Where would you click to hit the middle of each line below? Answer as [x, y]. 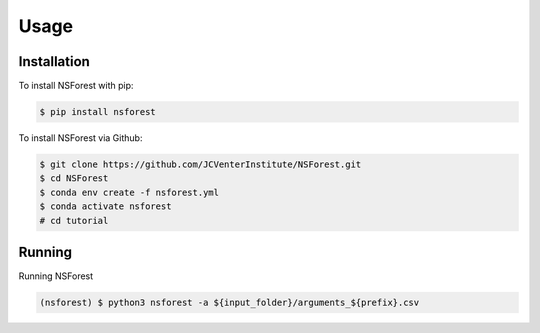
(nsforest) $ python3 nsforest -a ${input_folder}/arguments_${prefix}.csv [229, 303]
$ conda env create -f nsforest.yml [129, 192]
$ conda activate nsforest [105, 206]
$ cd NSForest [74, 178]
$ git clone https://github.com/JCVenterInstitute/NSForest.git [200, 164]
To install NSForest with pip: [76, 86]
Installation [54, 61]
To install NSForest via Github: [80, 138]
